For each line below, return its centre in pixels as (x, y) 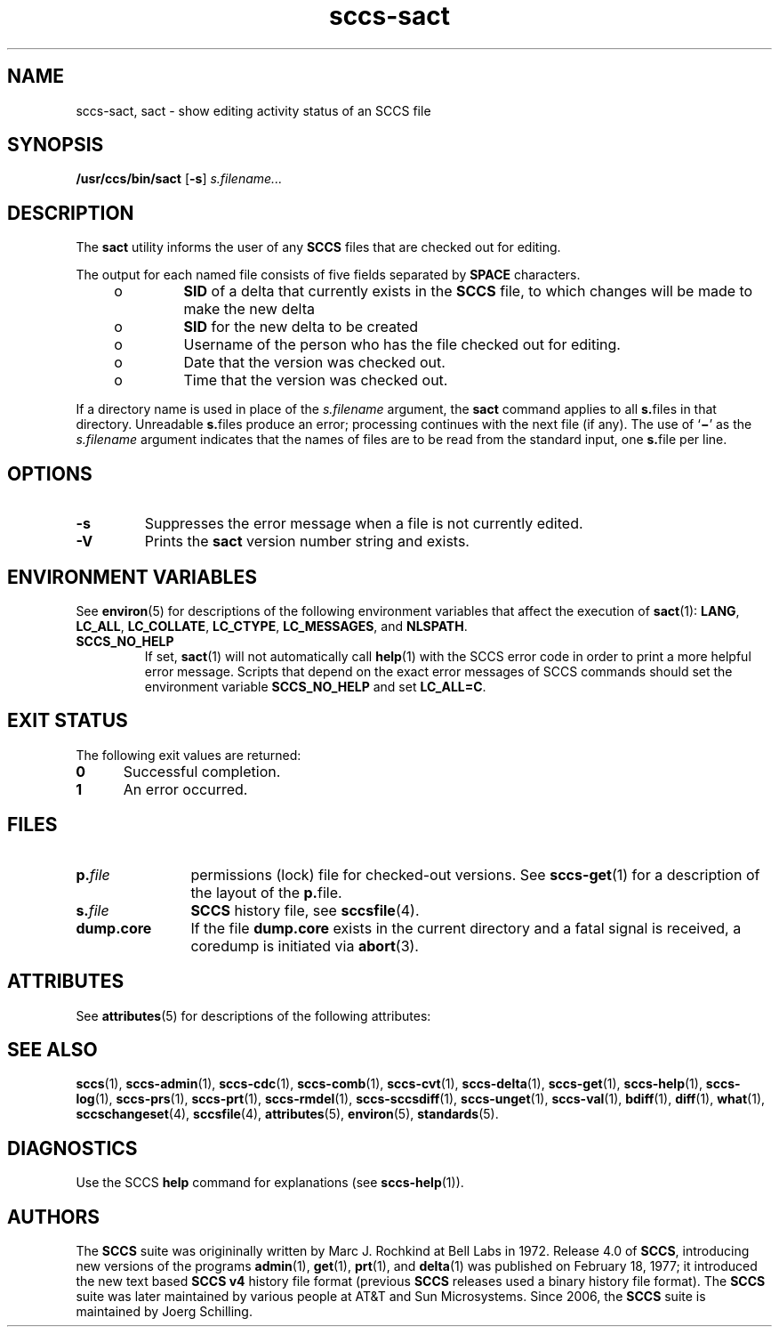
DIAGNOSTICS (72, 1148)
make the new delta (249, 309)
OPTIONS (50, 473)
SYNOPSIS (56, 145)
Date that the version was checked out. (314, 363)
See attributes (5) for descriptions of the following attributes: (253, 1015)
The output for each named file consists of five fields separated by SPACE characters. (328, 275)
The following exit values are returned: (189, 755)
